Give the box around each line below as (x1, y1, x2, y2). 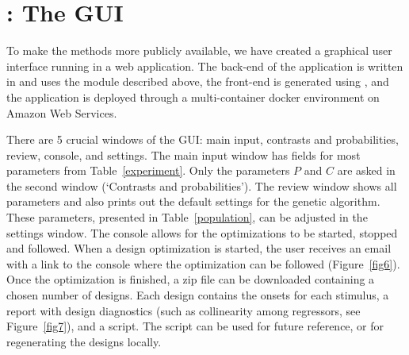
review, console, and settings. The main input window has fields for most (6, 146, 361, 163)
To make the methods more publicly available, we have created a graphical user (6, 42, 392, 59)
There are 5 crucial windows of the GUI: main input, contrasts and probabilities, (6, 131, 399, 148)
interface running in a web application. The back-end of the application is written (6, 57, 403, 74)
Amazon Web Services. (6, 104, 117, 121)
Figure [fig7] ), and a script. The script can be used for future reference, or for (6, 318, 384, 334)
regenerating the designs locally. (6, 333, 162, 349)
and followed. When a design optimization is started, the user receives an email (6, 240, 392, 257)
